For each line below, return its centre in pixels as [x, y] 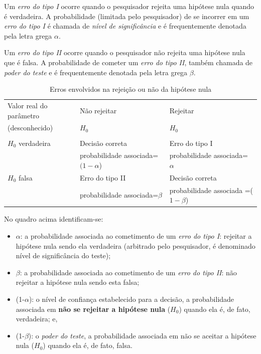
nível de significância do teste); [63, 255]
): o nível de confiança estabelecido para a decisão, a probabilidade [132, 299]
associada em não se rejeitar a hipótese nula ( [93, 309]
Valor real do [28, 105]
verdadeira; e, [37, 319]
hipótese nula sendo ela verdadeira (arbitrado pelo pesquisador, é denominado [136, 245]
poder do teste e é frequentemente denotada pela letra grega [96, 72]
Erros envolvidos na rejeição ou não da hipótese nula [130, 89]
